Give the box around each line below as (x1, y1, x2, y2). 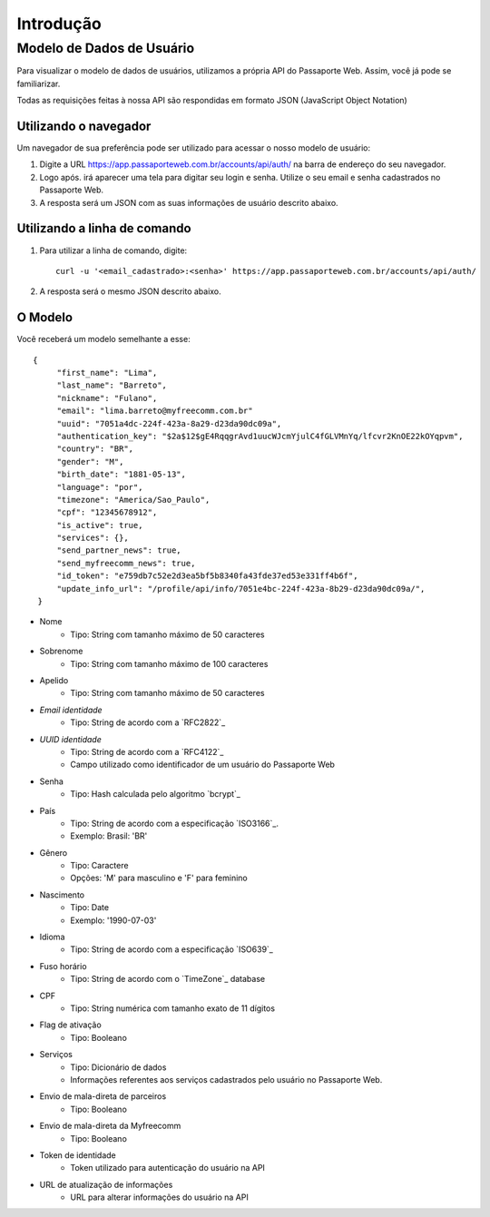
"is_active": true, (56, 520, 143, 530)
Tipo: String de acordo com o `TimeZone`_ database (70, 974, 266, 985)
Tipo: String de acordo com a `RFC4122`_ (70, 746, 224, 757)
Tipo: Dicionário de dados (70, 1062, 167, 1073)
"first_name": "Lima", (56, 368, 158, 378)
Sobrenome (39, 645, 83, 657)
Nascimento (39, 889, 85, 900)
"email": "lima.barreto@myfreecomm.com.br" (56, 406, 253, 417)
